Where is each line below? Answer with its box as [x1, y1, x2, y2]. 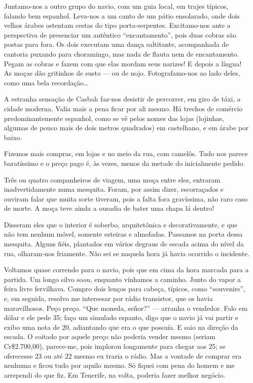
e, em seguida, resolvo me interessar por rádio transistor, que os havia [4, 293, 213, 303]
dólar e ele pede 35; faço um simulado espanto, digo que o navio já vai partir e [4, 312, 238, 323]
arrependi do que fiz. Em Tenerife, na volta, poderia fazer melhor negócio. [4, 369, 226, 380]
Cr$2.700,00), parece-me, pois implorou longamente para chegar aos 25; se [4, 341, 226, 351]
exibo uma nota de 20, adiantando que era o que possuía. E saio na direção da [4, 322, 238, 332]
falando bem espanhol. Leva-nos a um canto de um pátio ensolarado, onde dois [4, 10, 240, 20]
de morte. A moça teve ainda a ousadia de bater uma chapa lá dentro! [4, 203, 214, 213]
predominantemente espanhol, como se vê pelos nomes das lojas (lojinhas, [4, 113, 224, 123]
